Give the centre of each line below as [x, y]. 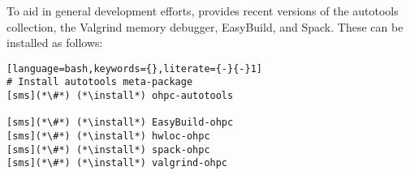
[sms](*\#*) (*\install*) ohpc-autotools [120, 96]
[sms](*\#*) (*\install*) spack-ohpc [108, 149]
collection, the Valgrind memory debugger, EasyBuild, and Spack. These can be [205, 26]
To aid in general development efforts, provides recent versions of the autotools [203, 11]
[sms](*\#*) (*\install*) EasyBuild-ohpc [120, 123]
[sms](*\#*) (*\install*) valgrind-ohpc [117, 163]
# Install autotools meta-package [100, 82]
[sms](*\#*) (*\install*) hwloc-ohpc [108, 137]
